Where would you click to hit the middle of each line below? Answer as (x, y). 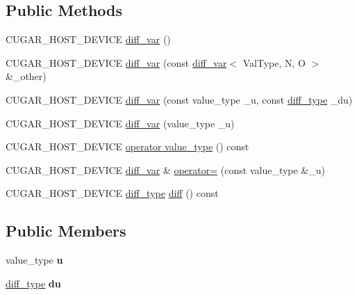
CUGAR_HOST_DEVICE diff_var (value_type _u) (120, 123)
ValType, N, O (274, 62)
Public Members (66, 231)
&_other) (26, 76)
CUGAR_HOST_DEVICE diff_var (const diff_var (116, 62)
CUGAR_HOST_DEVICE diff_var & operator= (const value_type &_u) (166, 169)
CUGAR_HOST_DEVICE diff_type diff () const (112, 193)
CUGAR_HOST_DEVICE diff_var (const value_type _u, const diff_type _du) (179, 99)
